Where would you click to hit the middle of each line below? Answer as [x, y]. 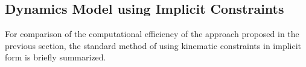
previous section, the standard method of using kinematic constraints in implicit [153, 45]
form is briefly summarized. [56, 57]
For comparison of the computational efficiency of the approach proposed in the [152, 34]
